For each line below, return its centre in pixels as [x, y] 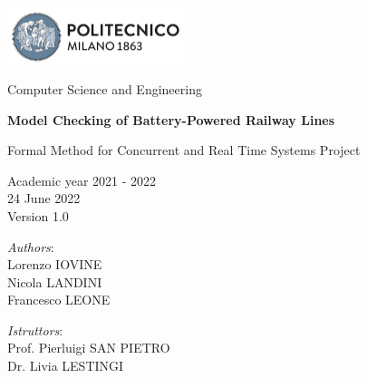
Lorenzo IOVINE [55, 264]
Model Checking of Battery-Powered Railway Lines [171, 119]
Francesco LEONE [59, 300]
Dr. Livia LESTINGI [66, 366]
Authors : [31, 246]
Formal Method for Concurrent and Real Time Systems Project [184, 150]
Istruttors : [35, 330]
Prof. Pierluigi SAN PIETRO [89, 348]
